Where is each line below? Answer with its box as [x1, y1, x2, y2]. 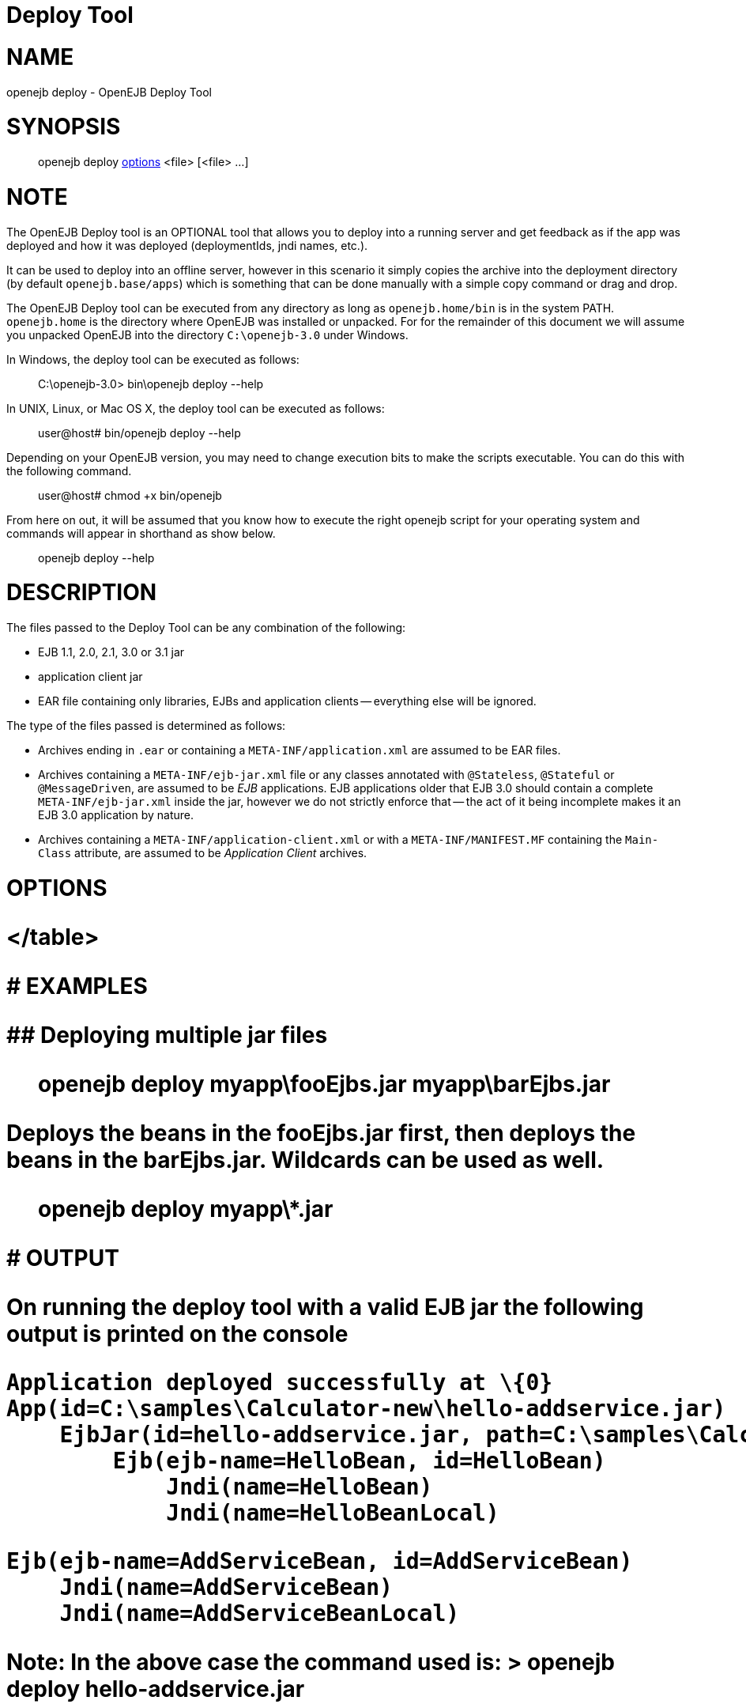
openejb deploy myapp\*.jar [38, 1195, 333, 1222]
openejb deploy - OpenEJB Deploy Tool [6, 85, 212, 99]
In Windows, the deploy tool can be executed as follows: [6, 352, 300, 366]
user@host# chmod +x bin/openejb [38, 488, 222, 502]
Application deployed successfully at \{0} [6, 1369, 553, 1396]
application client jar [38, 670, 143, 683]
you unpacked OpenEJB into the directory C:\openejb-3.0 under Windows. [6, 327, 409, 342]
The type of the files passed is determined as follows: [6, 719, 286, 732]
